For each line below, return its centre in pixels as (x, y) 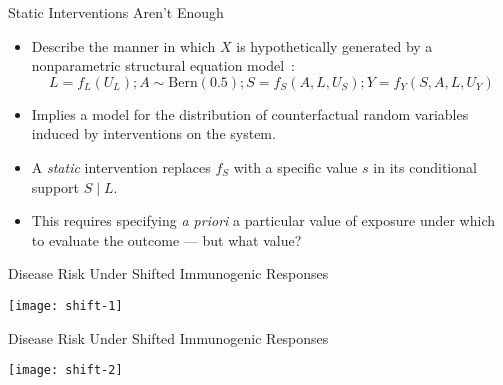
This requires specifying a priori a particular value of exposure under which (263, 220)
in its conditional (425, 166)
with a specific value (295, 166)
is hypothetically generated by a (334, 45)
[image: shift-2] (65, 370)
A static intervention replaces (121, 166)
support (55, 186)
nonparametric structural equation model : (163, 65)
